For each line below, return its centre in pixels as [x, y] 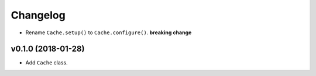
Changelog [38, 15]
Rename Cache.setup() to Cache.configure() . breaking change [109, 32]
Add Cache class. [47, 63]
